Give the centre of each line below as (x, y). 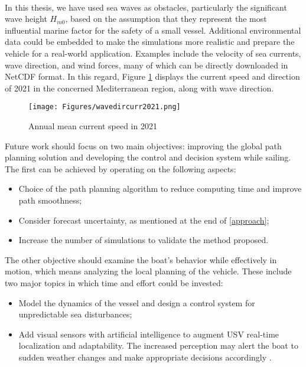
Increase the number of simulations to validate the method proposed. (144, 240)
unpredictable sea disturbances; (75, 314)
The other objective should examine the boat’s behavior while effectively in (141, 259)
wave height (26, 19)
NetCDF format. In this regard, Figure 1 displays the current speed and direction (152, 76)
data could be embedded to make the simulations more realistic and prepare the (150, 42)
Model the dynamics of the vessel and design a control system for (137, 302)
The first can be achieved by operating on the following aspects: (121, 168)
